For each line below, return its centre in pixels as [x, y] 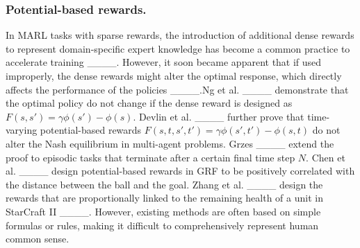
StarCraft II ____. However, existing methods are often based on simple [163, 211]
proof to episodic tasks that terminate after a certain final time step [150, 157]
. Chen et [326, 157]
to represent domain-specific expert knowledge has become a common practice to [178, 48]
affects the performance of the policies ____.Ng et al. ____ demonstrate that [177, 89]
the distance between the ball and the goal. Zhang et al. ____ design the [164, 184]
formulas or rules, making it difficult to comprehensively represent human [162, 225]
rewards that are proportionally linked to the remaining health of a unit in [164, 198]
